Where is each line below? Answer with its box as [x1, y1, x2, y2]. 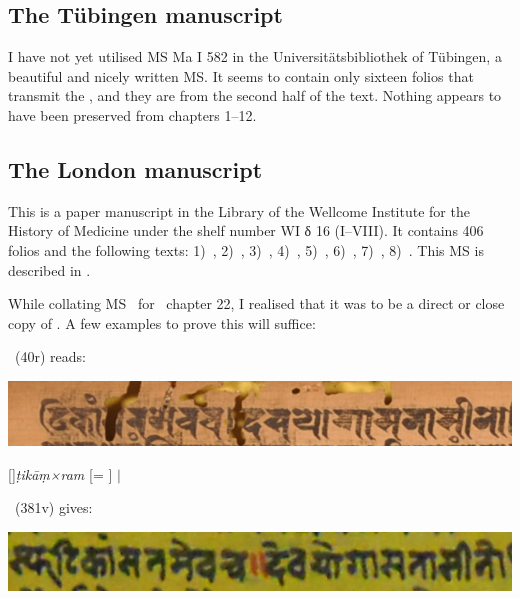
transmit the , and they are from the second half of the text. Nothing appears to [8, 85, 502, 106]
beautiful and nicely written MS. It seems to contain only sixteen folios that [8, 65, 474, 86]
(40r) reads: [14, 346, 86, 367]
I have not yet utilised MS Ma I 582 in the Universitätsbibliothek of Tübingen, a [8, 46, 502, 67]
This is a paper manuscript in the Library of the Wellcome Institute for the [8, 200, 470, 221]
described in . [8, 259, 91, 280]
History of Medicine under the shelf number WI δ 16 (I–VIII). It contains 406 [8, 220, 484, 241]
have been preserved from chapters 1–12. [8, 104, 257, 125]
